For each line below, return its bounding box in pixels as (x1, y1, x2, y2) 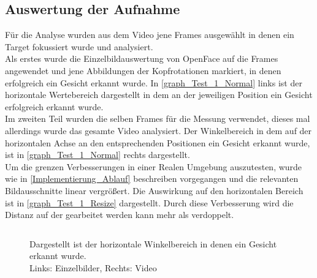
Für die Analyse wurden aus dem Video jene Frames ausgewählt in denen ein (5, 28, 294, 41)
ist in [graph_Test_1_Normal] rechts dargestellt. (5, 148, 190, 161)
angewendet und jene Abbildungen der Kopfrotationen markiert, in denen (5, 64, 281, 77)
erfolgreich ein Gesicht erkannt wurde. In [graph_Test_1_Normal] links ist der (5, 76, 302, 89)
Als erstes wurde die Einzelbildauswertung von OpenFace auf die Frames (5, 52, 278, 65)
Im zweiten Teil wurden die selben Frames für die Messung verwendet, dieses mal (5, 112, 310, 125)
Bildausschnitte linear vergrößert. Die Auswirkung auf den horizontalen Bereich (5, 184, 304, 197)
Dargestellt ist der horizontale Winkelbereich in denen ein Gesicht (29, 237, 277, 250)
